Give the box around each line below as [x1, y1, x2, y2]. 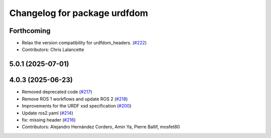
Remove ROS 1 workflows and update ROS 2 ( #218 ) [22, 95, 128, 102]
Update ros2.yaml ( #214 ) [22, 110, 73, 116]
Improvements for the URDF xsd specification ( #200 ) [22, 103, 131, 109]
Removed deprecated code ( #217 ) [22, 89, 92, 95]
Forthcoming [9, 26, 51, 35]
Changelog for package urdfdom [9, 7, 148, 18]
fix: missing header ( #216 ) [22, 116, 76, 122]
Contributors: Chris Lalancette [22, 46, 84, 52]
